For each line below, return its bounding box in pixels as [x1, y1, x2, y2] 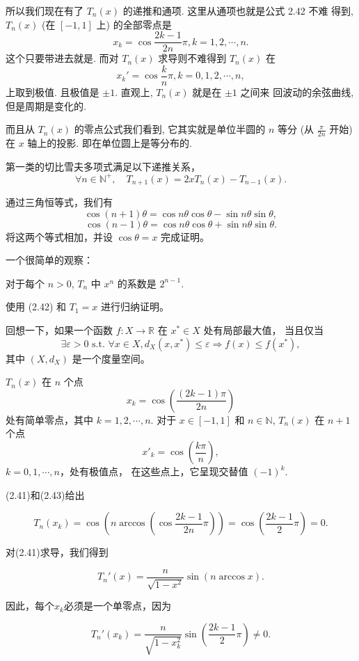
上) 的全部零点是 [96, 17, 172, 31]
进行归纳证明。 [100, 299, 169, 314]
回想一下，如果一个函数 [6, 323, 113, 337]
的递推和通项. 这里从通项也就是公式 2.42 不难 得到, [122, 3, 354, 17]
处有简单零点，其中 [6, 412, 93, 427]
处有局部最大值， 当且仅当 [203, 323, 324, 337]
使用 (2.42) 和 [6, 299, 67, 314]
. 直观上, [115, 84, 153, 99]
